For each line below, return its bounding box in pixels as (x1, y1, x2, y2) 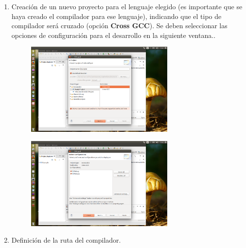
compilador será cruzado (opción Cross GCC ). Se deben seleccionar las (11, 20, 228, 31)
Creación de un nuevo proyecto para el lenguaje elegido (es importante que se (11, 1, 243, 11)
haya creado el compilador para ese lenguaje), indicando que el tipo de (11, 11, 222, 21)
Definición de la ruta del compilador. (11, 234, 121, 245)
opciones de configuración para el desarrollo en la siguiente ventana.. (11, 30, 216, 40)
